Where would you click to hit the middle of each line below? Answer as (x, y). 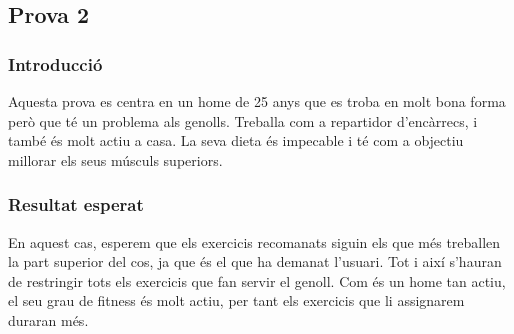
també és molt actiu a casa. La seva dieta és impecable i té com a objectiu (236, 140)
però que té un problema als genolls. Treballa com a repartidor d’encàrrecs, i (243, 120)
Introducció (55, 63)
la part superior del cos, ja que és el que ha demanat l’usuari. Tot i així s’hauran (255, 261)
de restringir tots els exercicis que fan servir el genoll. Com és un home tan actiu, (257, 280)
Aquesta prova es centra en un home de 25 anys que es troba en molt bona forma (257, 101)
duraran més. (48, 319)
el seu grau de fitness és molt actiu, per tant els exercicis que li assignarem (236, 300)
